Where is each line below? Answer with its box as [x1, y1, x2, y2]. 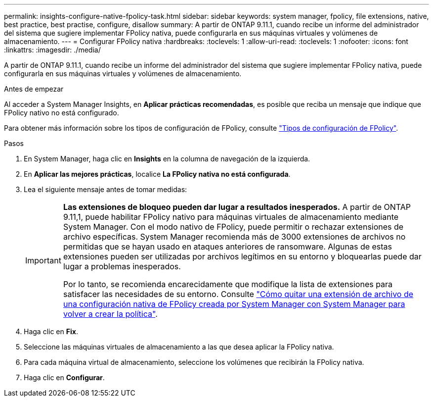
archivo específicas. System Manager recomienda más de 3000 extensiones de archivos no [63, 232, 406, 242]
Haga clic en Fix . [24, 327, 78, 336]
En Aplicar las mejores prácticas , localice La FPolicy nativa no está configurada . [24, 170, 291, 178]
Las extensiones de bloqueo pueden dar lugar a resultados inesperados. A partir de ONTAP [63, 202, 411, 212]
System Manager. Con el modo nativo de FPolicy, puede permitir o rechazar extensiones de [63, 222, 404, 232]
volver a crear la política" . [63, 309, 158, 319]
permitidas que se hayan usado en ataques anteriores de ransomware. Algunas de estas [63, 242, 392, 251]
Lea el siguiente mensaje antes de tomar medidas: [24, 185, 187, 194]
